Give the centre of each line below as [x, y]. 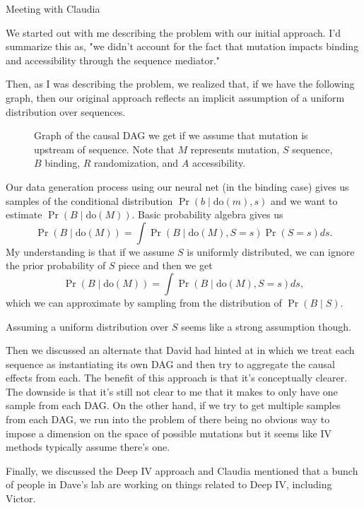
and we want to [304, 200]
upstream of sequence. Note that [104, 149]
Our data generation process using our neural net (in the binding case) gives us [177, 186]
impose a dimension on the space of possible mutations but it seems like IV [169, 433]
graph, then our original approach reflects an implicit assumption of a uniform [175, 97]
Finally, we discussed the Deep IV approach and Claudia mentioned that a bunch [182, 470]
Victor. [21, 498]
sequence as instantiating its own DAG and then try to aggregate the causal [170, 364]
